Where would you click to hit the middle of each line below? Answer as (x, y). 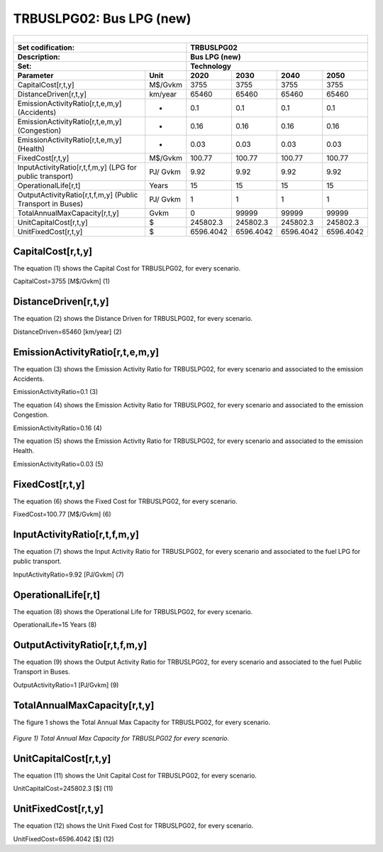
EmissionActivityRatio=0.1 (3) (56, 392)
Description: (39, 57)
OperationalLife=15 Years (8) (55, 625)
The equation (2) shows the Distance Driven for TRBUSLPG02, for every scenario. (133, 319)
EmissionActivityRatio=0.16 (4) (57, 428)
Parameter (35, 75)
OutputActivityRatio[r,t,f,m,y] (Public (78, 195)
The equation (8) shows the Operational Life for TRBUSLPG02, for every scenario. (133, 611)
